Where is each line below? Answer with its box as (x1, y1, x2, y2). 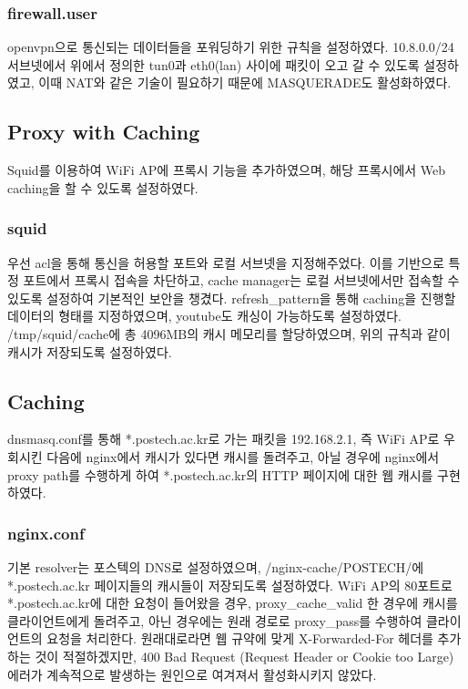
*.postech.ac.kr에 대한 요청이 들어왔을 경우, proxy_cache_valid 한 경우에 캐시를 (7, 593, 458, 612)
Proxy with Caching (7, 118, 200, 146)
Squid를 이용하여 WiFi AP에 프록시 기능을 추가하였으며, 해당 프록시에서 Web (7, 160, 446, 180)
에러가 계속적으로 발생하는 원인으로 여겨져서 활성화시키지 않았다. (7, 664, 377, 684)
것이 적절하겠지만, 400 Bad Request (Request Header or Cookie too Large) (35, 646, 454, 665)
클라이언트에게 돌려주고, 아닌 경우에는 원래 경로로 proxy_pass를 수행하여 (7, 611, 422, 630)
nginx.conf (7, 521, 85, 544)
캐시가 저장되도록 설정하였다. (7, 342, 172, 361)
